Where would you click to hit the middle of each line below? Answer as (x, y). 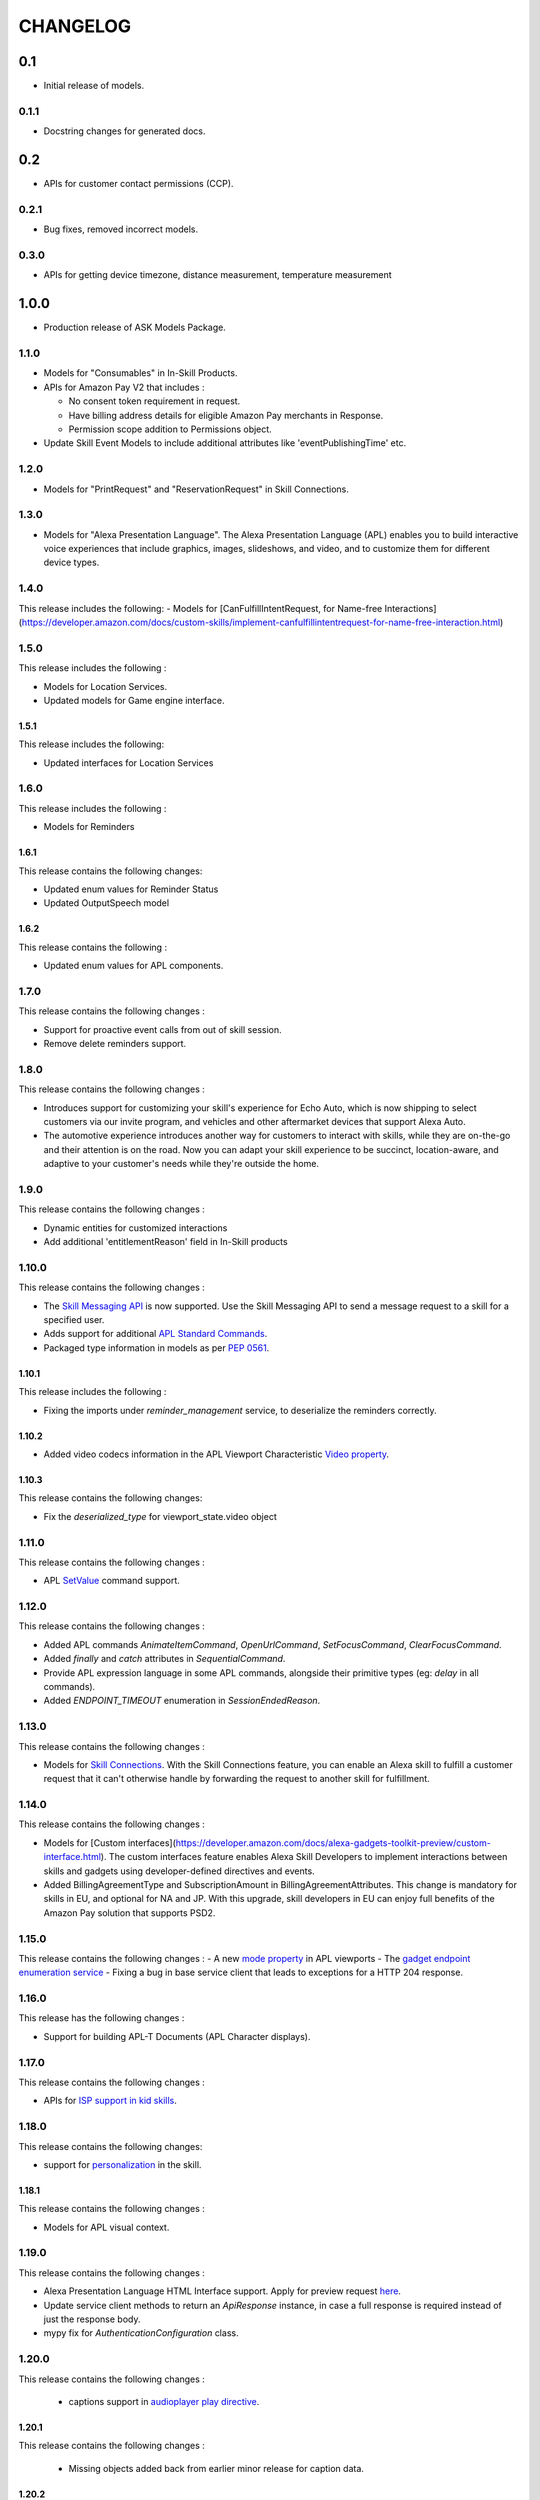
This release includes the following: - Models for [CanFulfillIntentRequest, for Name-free (200, 608)
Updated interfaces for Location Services (128, 762)
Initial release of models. (94, 86)
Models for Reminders (89, 827)
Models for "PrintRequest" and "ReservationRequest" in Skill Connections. (196, 489)
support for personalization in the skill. (122, 2164)
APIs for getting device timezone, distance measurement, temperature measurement (217, 275)
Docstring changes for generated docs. (124, 131)
